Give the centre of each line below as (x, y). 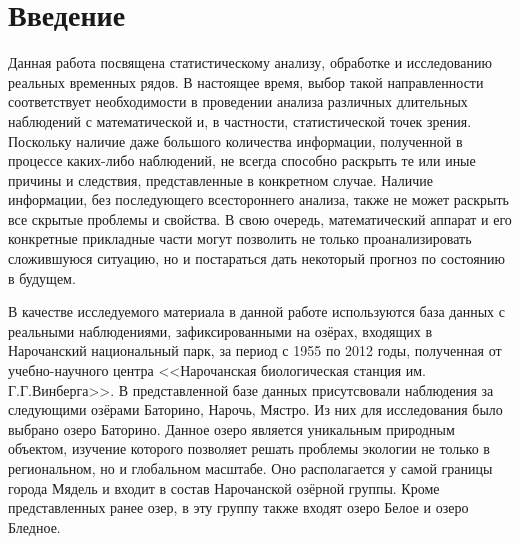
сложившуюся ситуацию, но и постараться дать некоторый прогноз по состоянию (257, 258)
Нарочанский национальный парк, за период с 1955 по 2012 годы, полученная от (255, 350)
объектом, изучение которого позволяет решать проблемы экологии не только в (249, 448)
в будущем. (42, 277)
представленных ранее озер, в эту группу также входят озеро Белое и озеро (238, 507)
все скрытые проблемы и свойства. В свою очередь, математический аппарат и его (260, 218)
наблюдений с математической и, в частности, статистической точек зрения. (240, 120)
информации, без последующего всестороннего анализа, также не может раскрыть (258, 199)
